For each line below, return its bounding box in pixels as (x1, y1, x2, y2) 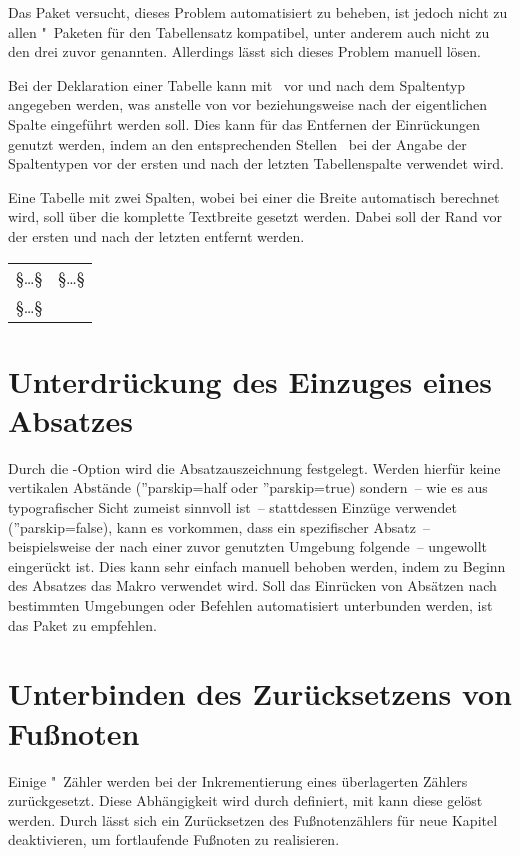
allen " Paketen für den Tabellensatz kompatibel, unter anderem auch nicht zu (8, 21, 490, 42)
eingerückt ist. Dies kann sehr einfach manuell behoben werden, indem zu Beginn (8, 555, 506, 576)
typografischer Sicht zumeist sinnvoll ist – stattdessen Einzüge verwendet (8, 497, 457, 518)
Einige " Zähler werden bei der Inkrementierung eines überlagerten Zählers (8, 770, 468, 791)
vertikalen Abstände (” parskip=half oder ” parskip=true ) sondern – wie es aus (8, 477, 488, 498)
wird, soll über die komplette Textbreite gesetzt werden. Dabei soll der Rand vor (8, 206, 502, 227)
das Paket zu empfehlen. (8, 614, 157, 635)
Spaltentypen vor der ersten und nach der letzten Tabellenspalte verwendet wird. (8, 153, 504, 174)
